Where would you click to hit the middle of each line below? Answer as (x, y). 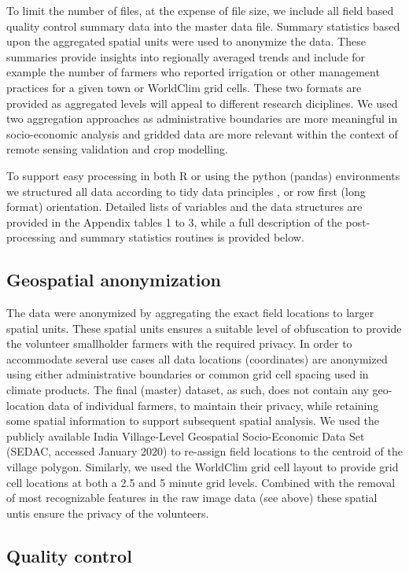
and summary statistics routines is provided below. (182, 237)
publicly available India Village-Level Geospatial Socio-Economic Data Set (186, 435)
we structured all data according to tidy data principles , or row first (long (186, 191)
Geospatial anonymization (114, 280)
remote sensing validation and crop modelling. (117, 149)
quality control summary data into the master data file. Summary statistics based (203, 26)
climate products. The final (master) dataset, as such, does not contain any (188, 390)
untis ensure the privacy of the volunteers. (108, 513)
